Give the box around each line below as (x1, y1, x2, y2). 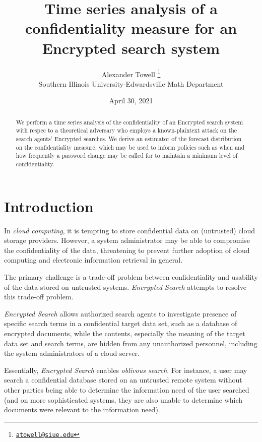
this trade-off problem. (4, 291, 74, 302)
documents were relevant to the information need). (4, 404, 160, 415)
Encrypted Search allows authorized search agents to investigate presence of (4, 308, 237, 319)
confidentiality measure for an (25, 18, 237, 38)
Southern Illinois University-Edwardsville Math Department (38, 78, 224, 89)
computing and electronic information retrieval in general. (4, 255, 183, 265)
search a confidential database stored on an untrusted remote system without (4, 374, 242, 385)
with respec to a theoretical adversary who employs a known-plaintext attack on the (16, 126, 237, 135)
